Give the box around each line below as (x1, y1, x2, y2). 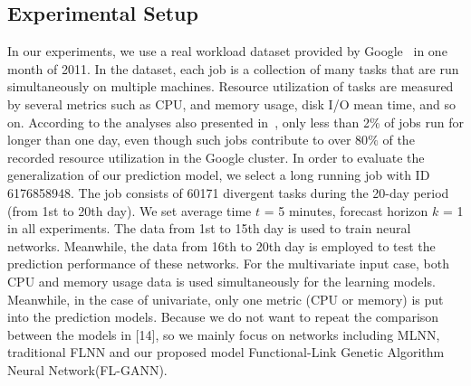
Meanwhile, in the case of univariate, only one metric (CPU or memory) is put (7, 289, 444, 308)
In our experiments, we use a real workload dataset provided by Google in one (7, 42, 447, 61)
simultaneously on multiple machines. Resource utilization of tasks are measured (7, 77, 454, 96)
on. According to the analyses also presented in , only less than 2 (7, 112, 370, 131)
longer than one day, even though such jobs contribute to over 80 (7, 130, 369, 149)
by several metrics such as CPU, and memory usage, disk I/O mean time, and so (7, 94, 457, 113)
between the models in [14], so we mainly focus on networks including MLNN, (7, 325, 440, 344)
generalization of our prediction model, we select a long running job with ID (7, 165, 430, 184)
